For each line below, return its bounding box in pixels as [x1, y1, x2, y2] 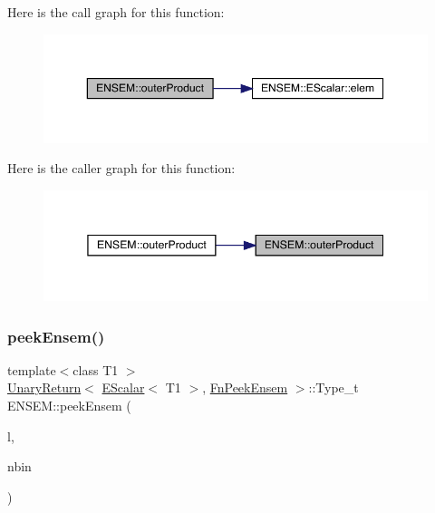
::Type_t [308, 378, 359, 397]
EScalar [101, 378, 145, 397]
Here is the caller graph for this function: [7, 159, 236, 178]
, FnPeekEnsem [202, 378, 288, 397]
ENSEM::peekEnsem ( [7, 396, 131, 415]
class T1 [72, 360, 119, 379]
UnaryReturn [7, 378, 82, 397]
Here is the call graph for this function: [7, 3, 225, 21]
